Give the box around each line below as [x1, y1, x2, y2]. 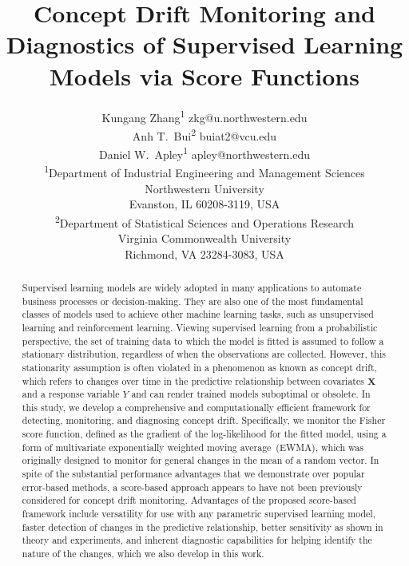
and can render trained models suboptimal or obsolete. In [131, 387, 371, 401]
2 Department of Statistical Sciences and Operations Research [54, 212, 355, 231]
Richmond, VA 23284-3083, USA [125, 245, 284, 262]
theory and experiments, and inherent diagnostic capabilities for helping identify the [22, 533, 372, 547]
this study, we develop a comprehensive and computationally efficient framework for [22, 400, 371, 414]
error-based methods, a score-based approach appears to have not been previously [22, 480, 363, 493]
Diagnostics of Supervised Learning [6, 28, 403, 61]
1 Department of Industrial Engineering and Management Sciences [44, 162, 365, 180]
